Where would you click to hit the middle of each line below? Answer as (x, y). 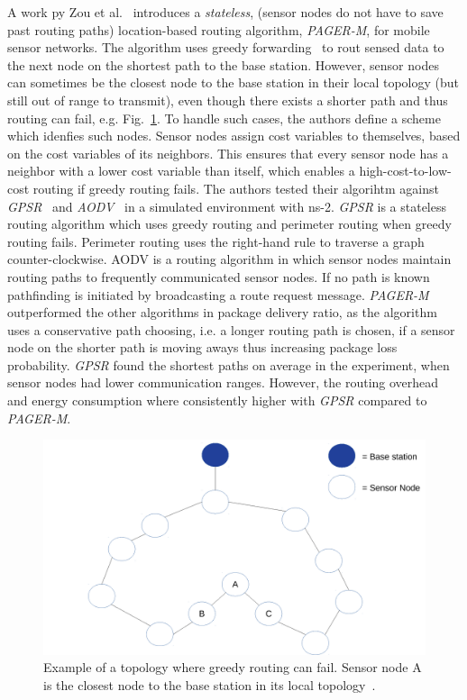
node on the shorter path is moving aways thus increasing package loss (202, 347)
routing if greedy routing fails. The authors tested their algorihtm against (236, 188)
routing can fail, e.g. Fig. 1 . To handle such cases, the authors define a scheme (224, 118)
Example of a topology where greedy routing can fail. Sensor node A (233, 667)
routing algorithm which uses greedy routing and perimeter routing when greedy (229, 224)
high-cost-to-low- (405, 171)
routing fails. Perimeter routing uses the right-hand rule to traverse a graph (216, 241)
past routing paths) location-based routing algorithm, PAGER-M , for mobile (219, 29)
